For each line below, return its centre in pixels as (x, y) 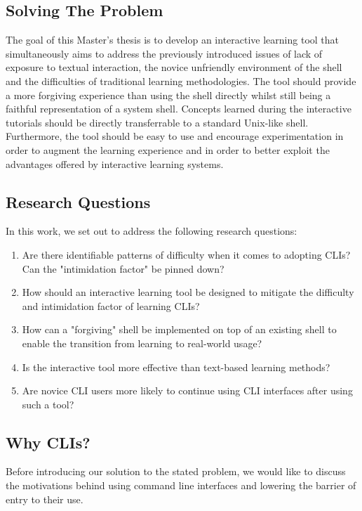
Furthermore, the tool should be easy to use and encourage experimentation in (175, 136)
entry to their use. (45, 499)
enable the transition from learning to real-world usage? (142, 343)
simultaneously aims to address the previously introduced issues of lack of (164, 53)
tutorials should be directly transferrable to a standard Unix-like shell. (157, 122)
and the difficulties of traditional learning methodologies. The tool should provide (181, 80)
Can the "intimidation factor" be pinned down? (123, 268)
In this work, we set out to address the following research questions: (152, 231)
